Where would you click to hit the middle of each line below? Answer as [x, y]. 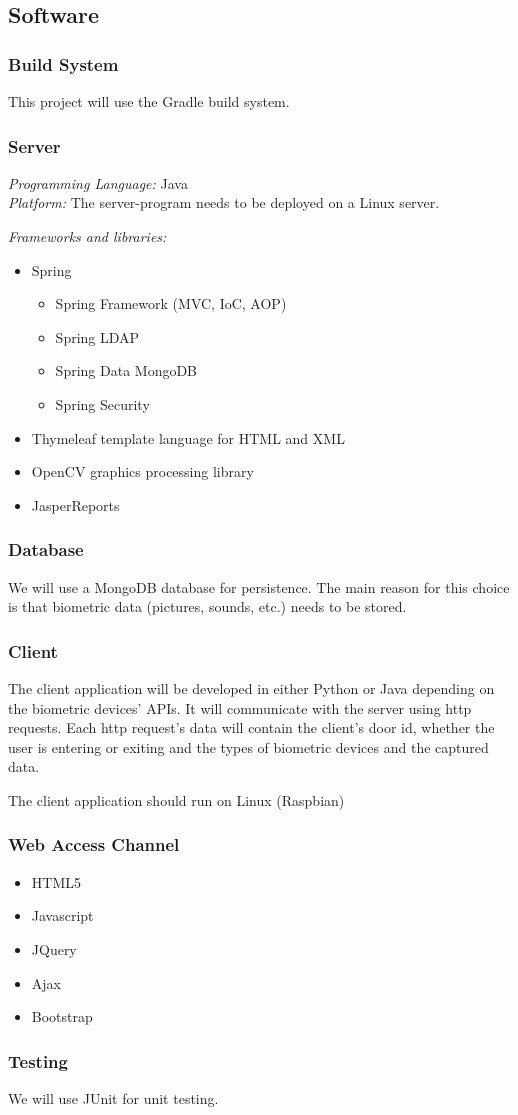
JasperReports [75, 504]
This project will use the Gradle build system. [149, 101]
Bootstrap [62, 1016]
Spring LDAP [97, 336]
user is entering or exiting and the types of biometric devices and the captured [248, 746]
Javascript [62, 915]
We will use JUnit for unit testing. [113, 1097]
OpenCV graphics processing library [142, 471]
